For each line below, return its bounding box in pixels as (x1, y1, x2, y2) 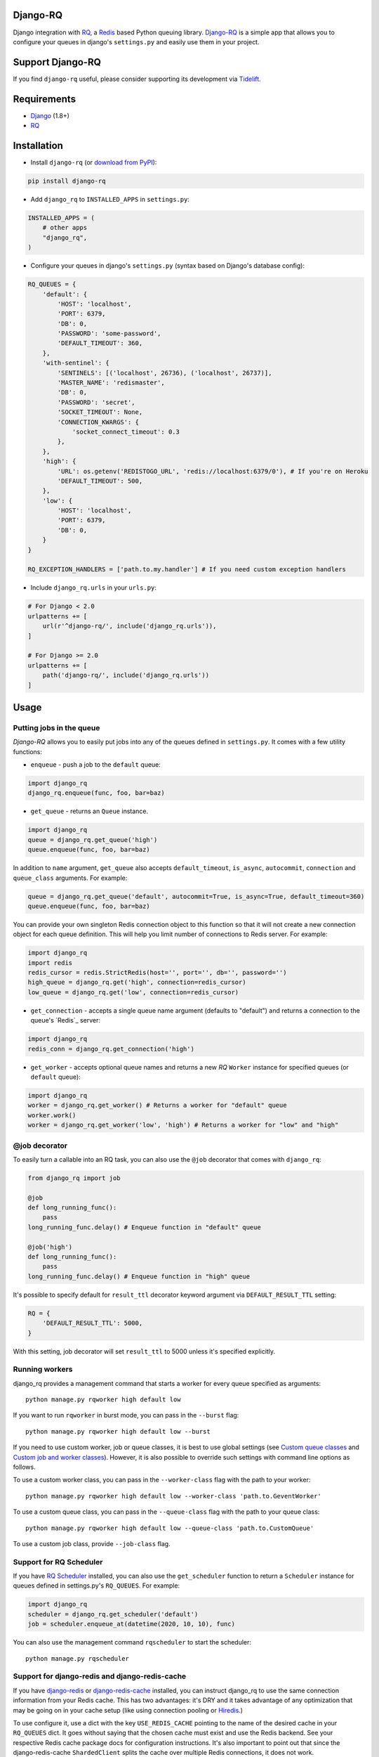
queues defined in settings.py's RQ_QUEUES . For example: (13, 1581, 180, 1590)
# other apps (42, 223, 88, 232)
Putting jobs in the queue (13, 722, 100, 732)
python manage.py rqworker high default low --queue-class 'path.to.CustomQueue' (25, 1524, 314, 1532)
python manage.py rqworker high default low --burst (25, 1427, 211, 1435)
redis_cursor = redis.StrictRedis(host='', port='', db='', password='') (27, 968, 287, 977)
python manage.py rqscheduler (25, 1654, 130, 1662)
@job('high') (27, 1243, 73, 1251)
